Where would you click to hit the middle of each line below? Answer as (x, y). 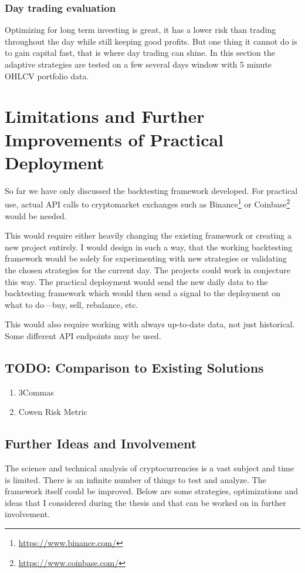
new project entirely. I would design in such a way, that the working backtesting (149, 247)
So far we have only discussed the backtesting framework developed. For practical (151, 190)
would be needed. (36, 215)
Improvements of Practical (114, 139)
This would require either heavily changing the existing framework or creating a (148, 235)
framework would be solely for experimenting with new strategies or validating (146, 258)
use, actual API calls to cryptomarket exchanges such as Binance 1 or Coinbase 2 (148, 203)
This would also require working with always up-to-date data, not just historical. (150, 324)
